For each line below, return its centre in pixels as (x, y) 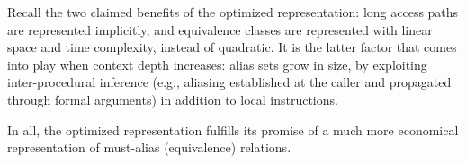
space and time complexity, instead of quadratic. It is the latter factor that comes (232, 47)
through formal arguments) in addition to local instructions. (173, 99)
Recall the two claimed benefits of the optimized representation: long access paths (233, 12)
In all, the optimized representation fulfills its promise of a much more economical (233, 129)
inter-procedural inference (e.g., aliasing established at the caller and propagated (229, 82)
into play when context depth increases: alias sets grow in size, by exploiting (217, 64)
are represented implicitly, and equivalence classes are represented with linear (220, 29)
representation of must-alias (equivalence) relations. (149, 147)
